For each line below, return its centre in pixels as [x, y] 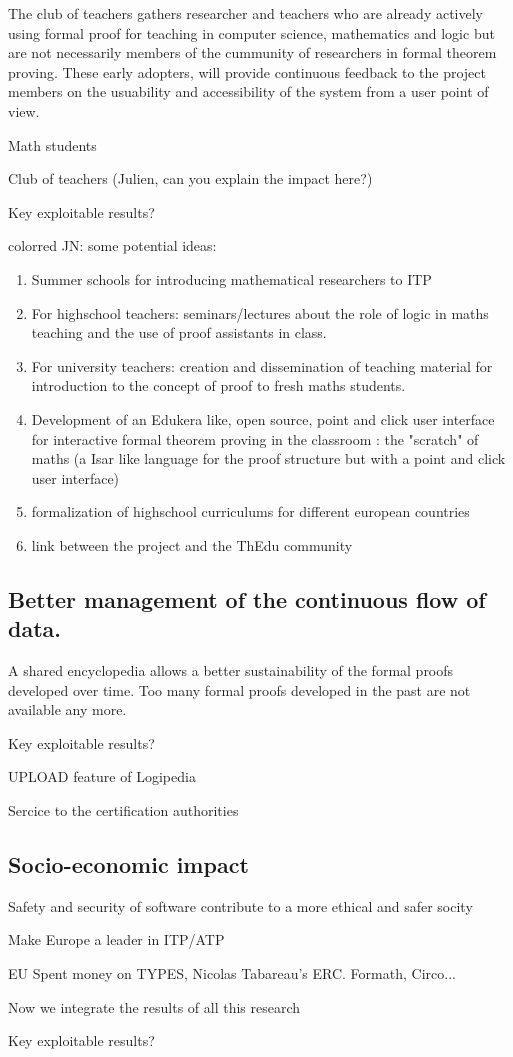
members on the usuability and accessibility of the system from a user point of [248, 91]
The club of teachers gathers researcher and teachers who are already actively [246, 13]
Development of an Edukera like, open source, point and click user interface [263, 418]
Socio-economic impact [128, 864]
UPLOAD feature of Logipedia [102, 776]
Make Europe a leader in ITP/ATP [116, 939]
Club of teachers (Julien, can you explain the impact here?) [190, 178]
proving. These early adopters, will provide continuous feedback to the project [247, 71]
